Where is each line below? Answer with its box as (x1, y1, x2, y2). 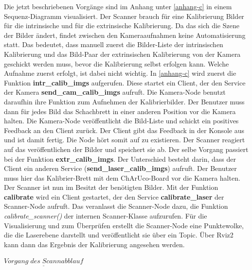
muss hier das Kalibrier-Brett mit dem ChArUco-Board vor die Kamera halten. (4, 172, 240, 183)
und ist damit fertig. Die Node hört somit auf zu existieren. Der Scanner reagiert (4, 135, 245, 145)
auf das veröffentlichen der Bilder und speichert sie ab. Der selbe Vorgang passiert (4, 144, 249, 154)
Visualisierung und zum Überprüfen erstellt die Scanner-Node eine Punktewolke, (4, 220, 244, 230)
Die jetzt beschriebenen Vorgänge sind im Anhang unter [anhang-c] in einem (4, 1, 232, 11)
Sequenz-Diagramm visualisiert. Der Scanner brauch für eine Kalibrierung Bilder (4, 11, 244, 21)
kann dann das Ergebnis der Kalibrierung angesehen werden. (4, 239, 185, 249)
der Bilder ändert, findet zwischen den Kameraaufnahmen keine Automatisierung (4, 30, 246, 40)
